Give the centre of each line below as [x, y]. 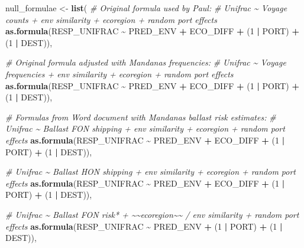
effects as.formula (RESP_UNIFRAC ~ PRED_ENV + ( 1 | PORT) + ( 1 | [144, 226]
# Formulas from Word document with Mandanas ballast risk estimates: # [141, 117]
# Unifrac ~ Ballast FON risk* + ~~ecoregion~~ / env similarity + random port [152, 214]
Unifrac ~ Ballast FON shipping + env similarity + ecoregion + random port [145, 128]
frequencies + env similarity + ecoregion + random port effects [119, 74]
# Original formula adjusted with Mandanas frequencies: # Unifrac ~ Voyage [146, 62]
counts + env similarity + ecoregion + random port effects [111, 19]
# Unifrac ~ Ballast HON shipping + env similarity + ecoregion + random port [151, 172]
